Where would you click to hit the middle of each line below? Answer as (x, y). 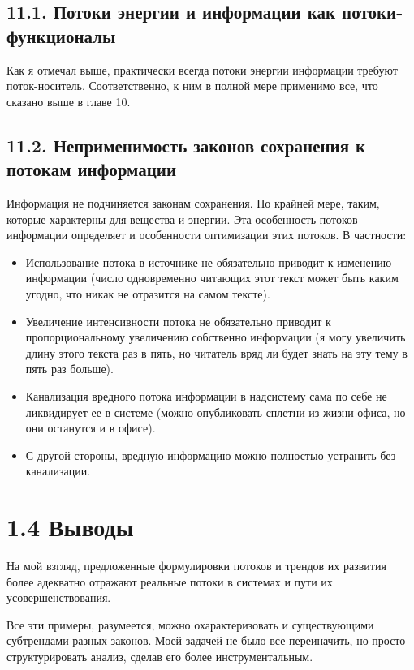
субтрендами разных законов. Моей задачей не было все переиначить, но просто (206, 640)
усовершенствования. (59, 597)
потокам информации (92, 169)
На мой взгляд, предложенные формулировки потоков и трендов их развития (196, 565)
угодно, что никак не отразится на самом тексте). (148, 293)
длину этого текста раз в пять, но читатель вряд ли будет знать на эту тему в (216, 352)
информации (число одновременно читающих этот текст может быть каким (212, 278)
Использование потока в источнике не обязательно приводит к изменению (209, 262)
